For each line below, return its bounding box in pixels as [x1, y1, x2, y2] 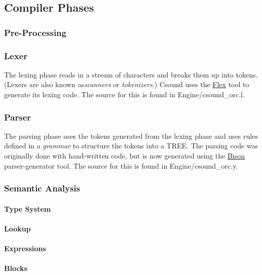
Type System [4, 203, 51, 214]
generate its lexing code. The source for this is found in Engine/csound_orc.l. [4, 89, 245, 100]
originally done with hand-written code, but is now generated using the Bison [4, 150, 245, 161]
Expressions [4, 243, 46, 254]
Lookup [4, 223, 31, 233]
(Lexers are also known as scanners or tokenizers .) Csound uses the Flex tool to [4, 79, 249, 90]
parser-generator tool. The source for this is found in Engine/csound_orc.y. [4, 160, 238, 171]
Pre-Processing [4, 26, 66, 38]
